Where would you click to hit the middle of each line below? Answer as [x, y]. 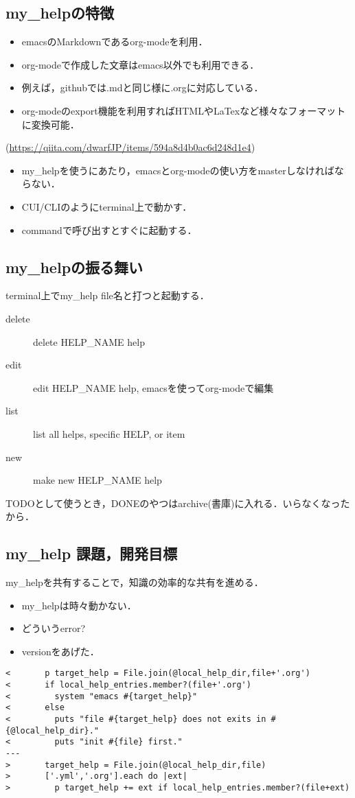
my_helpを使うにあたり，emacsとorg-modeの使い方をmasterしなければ [178, 170]
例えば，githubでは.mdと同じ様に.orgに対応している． [142, 87]
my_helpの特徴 [60, 13]
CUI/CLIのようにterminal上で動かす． [107, 206]
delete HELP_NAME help [89, 341]
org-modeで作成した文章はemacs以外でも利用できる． [140, 64]
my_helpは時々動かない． [79, 605]
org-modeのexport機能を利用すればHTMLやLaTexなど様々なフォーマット [184, 110]
